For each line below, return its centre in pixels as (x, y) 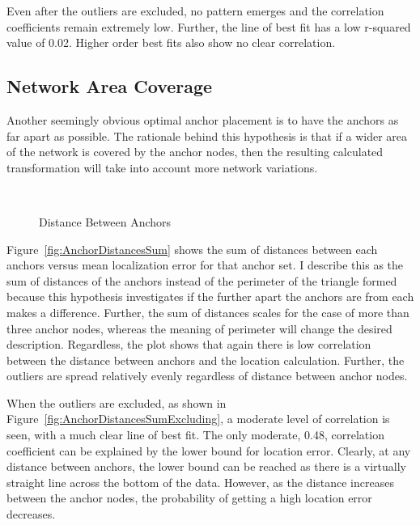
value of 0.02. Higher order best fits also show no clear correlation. (171, 42)
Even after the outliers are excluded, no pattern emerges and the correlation (195, 11)
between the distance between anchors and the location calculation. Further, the (206, 360)
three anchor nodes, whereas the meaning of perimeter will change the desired (199, 328)
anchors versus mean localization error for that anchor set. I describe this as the (205, 265)
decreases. (31, 514)
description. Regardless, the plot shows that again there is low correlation (189, 344)
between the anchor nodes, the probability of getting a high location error (189, 498)
